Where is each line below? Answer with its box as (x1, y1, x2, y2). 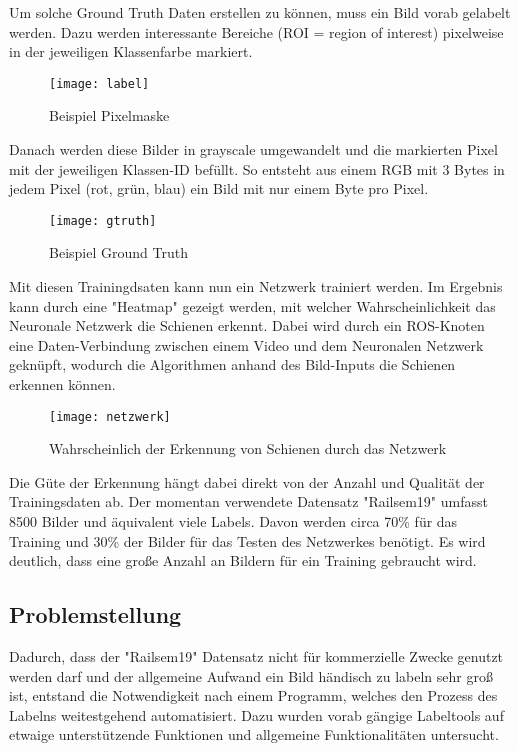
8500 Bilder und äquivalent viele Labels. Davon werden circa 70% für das (9, 511, 458, 532)
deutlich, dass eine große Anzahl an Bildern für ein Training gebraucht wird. (9, 550, 477, 571)
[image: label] (49, 76, 150, 91)
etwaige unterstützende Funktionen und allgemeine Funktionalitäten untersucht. (9, 724, 499, 745)
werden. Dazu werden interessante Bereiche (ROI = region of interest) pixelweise (9, 21, 504, 42)
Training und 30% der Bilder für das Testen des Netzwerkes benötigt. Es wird (9, 530, 486, 551)
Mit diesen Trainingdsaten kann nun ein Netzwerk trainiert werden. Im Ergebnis (9, 276, 503, 297)
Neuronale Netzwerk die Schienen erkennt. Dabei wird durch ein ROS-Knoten (9, 315, 485, 336)
